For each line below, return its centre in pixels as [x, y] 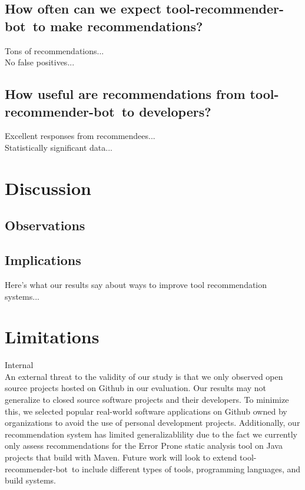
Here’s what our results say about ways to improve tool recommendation [136, 284]
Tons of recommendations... [54, 50]
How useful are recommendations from [125, 94]
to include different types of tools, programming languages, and [186, 469]
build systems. [30, 480]
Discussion [48, 188]
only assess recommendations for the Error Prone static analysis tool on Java [144, 446]
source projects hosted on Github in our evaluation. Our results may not [136, 388]
